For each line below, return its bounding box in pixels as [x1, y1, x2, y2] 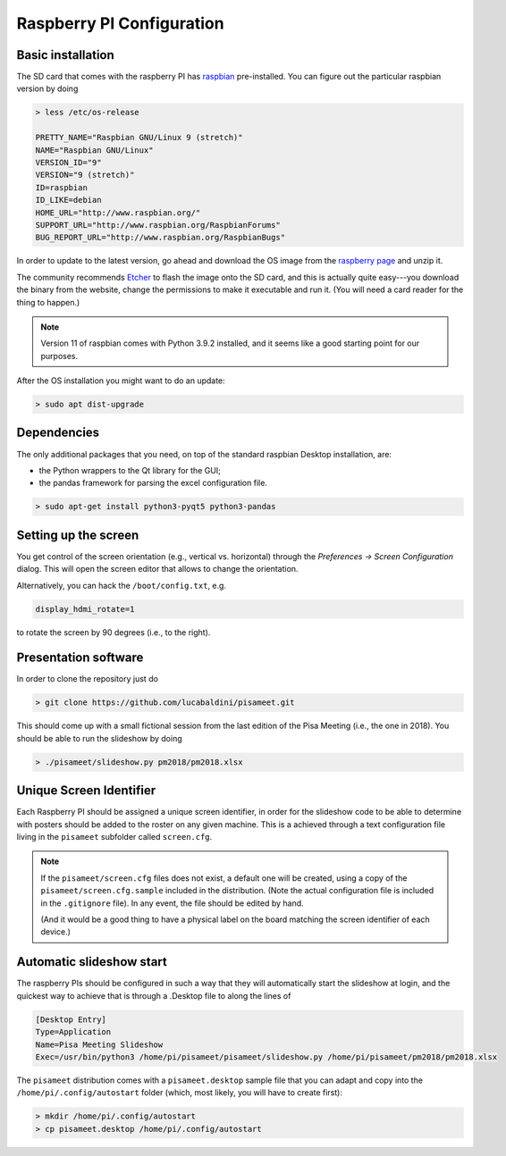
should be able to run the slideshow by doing [16, 733, 182, 743]
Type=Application [35, 1027, 112, 1037]
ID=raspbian [35, 182, 89, 192]
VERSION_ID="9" [35, 157, 102, 167]
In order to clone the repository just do [16, 674, 158, 684]
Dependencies [16, 425, 100, 440]
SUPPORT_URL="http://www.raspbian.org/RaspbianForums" [35, 220, 281, 230]
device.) [40, 926, 72, 937]
